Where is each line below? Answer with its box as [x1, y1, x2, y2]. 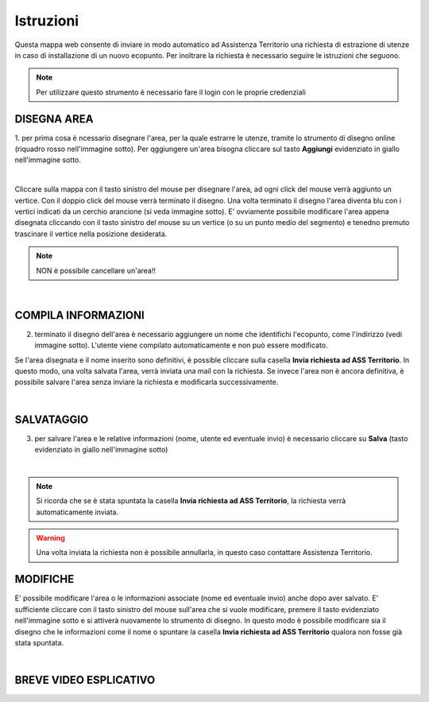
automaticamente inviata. [36, 507, 119, 517]
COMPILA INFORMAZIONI [14, 308, 145, 322]
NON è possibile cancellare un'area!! [36, 266, 157, 275]
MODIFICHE [14, 572, 75, 586]
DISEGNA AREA [14, 112, 94, 126]
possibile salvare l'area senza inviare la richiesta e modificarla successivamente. [14, 378, 279, 387]
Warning [36, 533, 65, 543]
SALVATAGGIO [14, 413, 89, 426]
